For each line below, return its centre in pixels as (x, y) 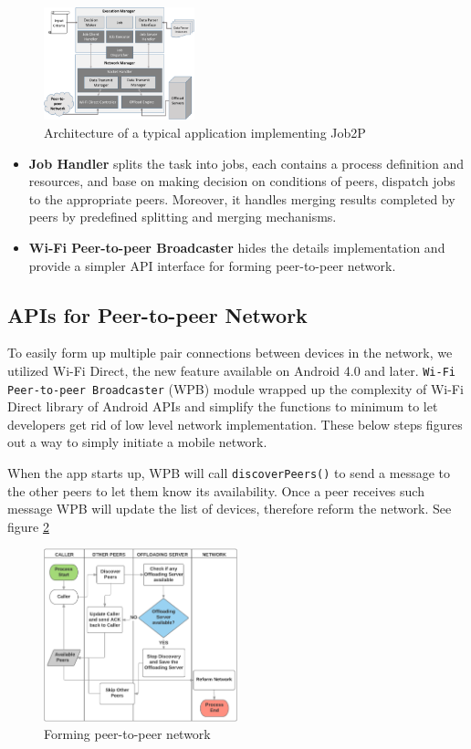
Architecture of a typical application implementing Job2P (205, 132)
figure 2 (28, 526)
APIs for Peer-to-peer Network (157, 314)
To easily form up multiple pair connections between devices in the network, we (230, 353)
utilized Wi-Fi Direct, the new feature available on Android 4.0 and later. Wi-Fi (231, 370)
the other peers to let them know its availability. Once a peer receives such (216, 490)
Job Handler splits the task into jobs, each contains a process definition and (246, 163)
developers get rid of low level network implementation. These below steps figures (235, 424)
